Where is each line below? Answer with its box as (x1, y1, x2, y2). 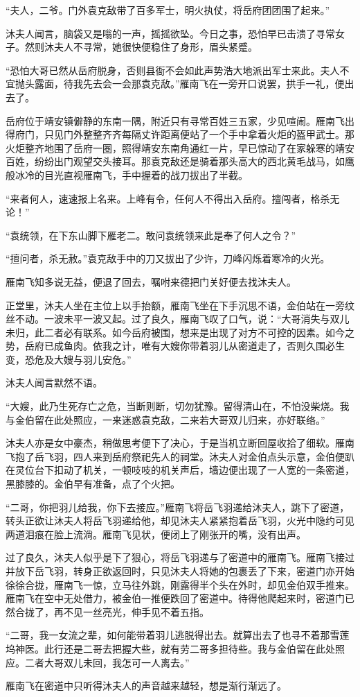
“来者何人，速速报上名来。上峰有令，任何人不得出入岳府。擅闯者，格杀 (6, 191, 330, 205)
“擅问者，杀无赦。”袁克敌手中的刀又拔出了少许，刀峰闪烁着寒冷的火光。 (6, 251, 330, 266)
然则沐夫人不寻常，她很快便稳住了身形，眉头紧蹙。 (24, 40, 258, 54)
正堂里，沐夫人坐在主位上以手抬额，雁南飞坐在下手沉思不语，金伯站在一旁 (6, 298, 345, 312)
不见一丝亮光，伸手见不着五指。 (63, 604, 209, 619)
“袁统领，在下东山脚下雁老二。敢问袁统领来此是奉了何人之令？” (6, 227, 296, 242)
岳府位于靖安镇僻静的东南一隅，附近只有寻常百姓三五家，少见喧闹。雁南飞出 (6, 113, 354, 128)
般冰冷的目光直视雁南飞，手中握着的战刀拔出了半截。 (6, 167, 248, 182)
